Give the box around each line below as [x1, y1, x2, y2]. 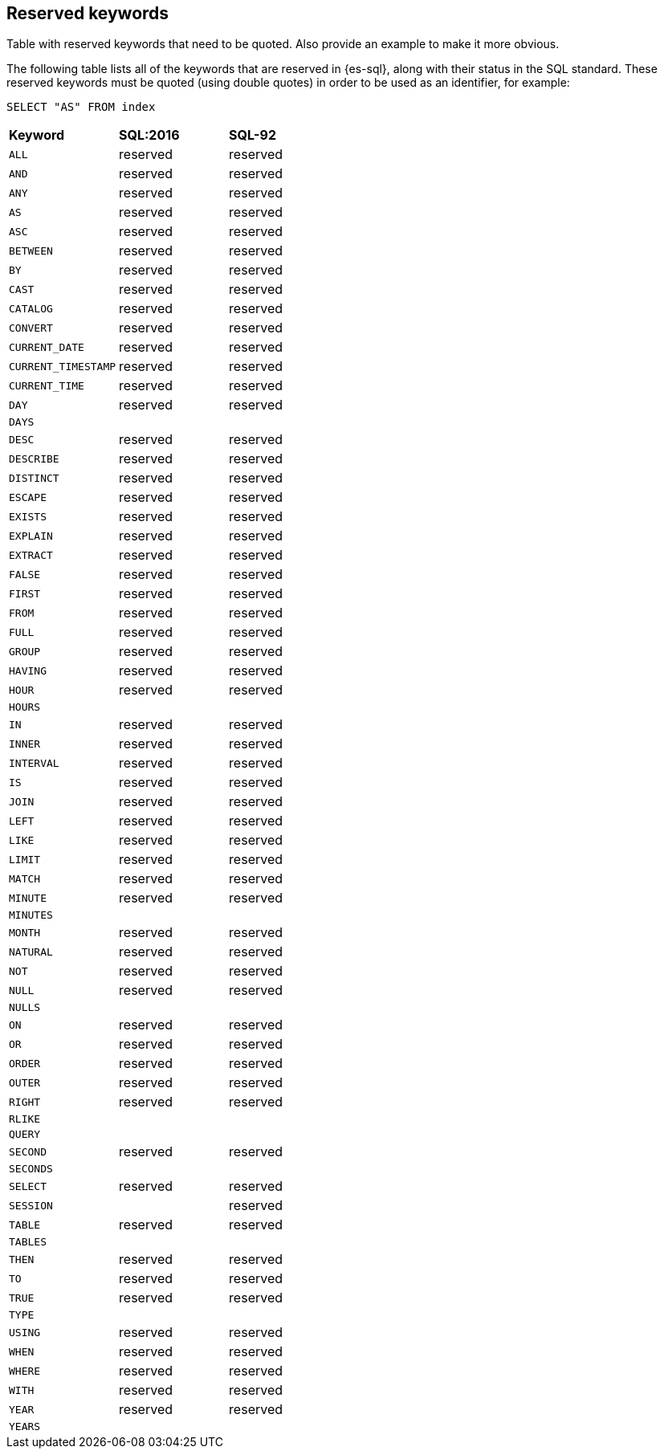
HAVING [9, 664, 47, 677]
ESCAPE [9, 491, 47, 503]
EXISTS [9, 510, 47, 523]
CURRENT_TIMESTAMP [9, 360, 116, 373]
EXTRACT [9, 548, 53, 561]
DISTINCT [9, 471, 59, 484]
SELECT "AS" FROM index [6, 100, 156, 114]
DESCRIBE [9, 452, 59, 465]
